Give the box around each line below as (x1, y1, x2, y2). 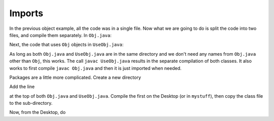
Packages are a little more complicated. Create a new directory (9, 74, 142, 80)
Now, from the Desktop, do (9, 109, 66, 115)
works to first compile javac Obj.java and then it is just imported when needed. (9, 65, 182, 71)
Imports (9, 8, 43, 19)
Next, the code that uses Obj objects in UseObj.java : (9, 42, 124, 48)
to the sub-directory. (9, 100, 53, 106)
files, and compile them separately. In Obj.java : (9, 32, 112, 38)
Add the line (9, 84, 35, 90)
